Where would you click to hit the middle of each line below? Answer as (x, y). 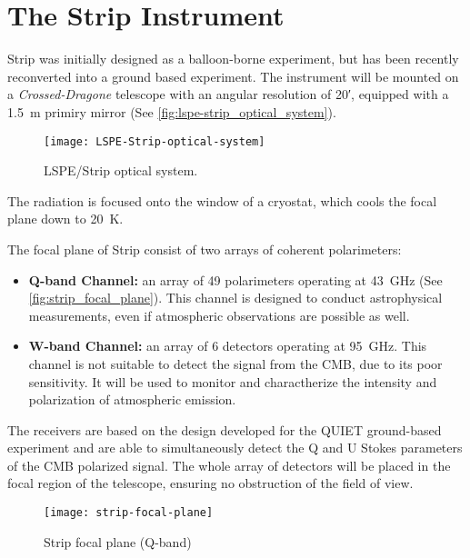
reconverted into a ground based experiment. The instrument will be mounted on (233, 76)
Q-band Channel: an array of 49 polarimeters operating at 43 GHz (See (235, 279)
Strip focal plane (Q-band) (118, 541)
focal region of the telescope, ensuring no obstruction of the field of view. (210, 483)
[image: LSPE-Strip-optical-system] (155, 141)
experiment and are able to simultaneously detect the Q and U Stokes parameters (235, 448)
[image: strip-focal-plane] (129, 513)
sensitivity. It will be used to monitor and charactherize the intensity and (233, 381)
